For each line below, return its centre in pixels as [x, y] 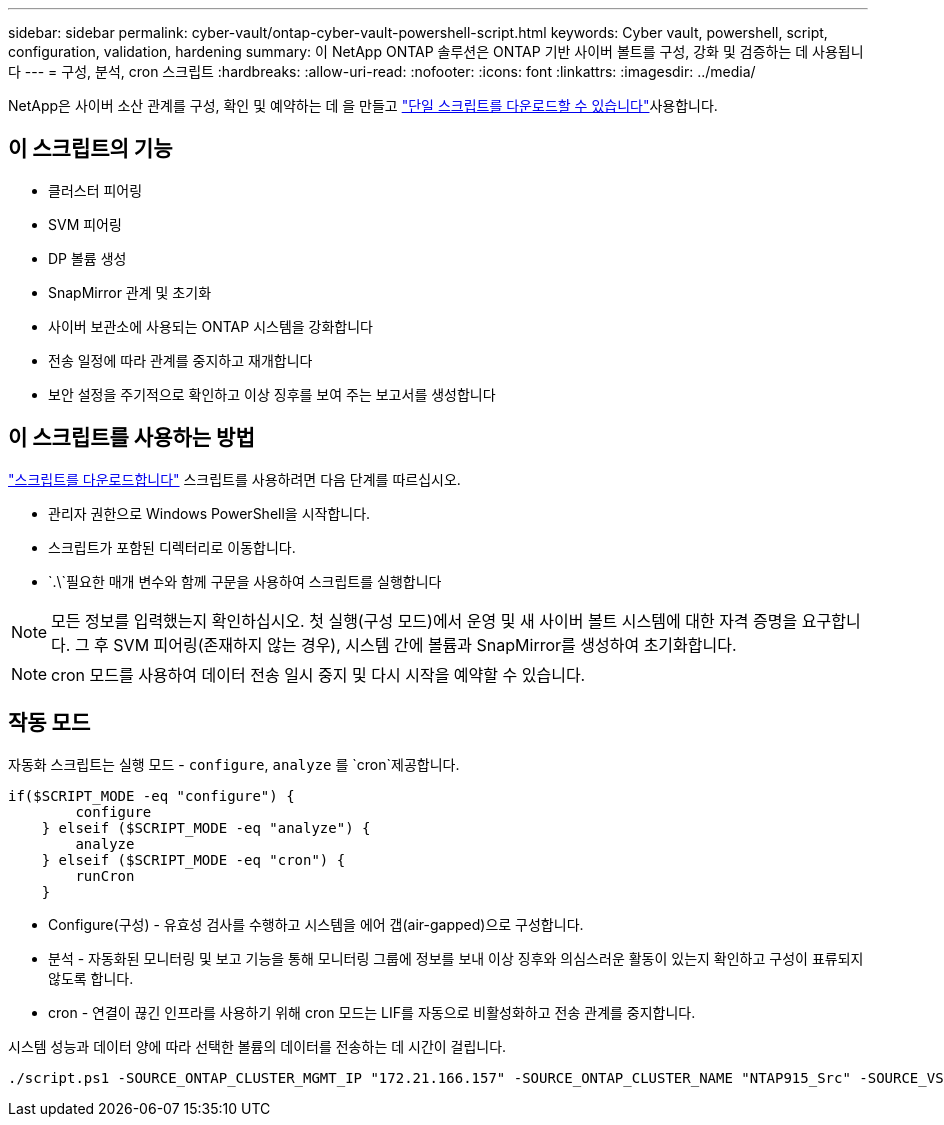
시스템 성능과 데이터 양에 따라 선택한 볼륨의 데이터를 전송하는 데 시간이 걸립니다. [257, 1046]
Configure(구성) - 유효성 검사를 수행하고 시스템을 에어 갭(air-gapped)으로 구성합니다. [316, 924]
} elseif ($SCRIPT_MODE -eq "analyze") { [206, 827]
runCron [105, 875]
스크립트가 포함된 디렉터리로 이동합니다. [172, 547]
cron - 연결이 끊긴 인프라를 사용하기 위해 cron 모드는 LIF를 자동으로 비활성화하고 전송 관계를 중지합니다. [372, 1012]
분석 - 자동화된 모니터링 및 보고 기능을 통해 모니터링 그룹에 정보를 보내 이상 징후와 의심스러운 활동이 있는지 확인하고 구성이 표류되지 [456, 958]
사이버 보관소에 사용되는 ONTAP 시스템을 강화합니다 [210, 326]
